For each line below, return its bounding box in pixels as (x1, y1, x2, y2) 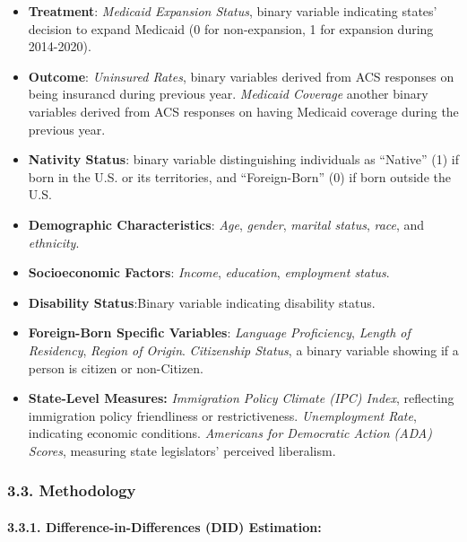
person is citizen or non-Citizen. (28, 358, 203, 377)
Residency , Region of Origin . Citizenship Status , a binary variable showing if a (28, 340, 459, 359)
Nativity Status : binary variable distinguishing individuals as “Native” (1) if (28, 150, 460, 169)
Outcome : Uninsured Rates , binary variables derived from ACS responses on (28, 66, 454, 85)
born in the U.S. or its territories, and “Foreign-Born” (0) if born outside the (28, 167, 451, 186)
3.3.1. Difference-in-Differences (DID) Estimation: (7, 517, 322, 536)
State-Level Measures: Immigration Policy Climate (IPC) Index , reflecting (28, 389, 454, 407)
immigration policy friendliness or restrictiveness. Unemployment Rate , (28, 406, 417, 424)
